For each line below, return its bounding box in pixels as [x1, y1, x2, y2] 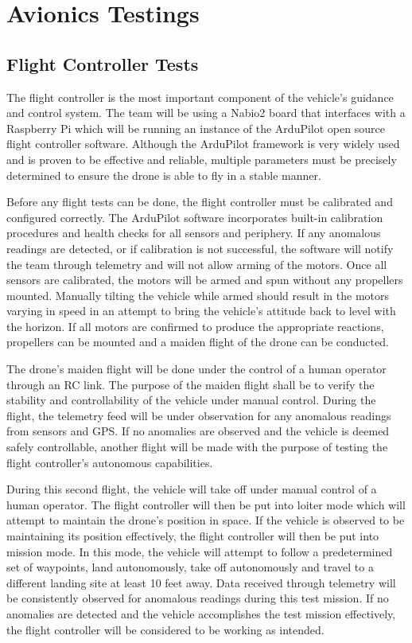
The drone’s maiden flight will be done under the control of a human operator [6, 360, 387, 377]
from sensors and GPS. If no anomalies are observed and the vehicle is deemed [6, 423, 390, 439]
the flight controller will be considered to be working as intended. [6, 621, 325, 637]
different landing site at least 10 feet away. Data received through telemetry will [6, 574, 396, 590]
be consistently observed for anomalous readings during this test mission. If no [6, 590, 389, 606]
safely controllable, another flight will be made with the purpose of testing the [6, 438, 388, 455]
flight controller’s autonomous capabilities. [6, 454, 213, 470]
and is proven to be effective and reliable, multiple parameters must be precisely [6, 150, 397, 167]
